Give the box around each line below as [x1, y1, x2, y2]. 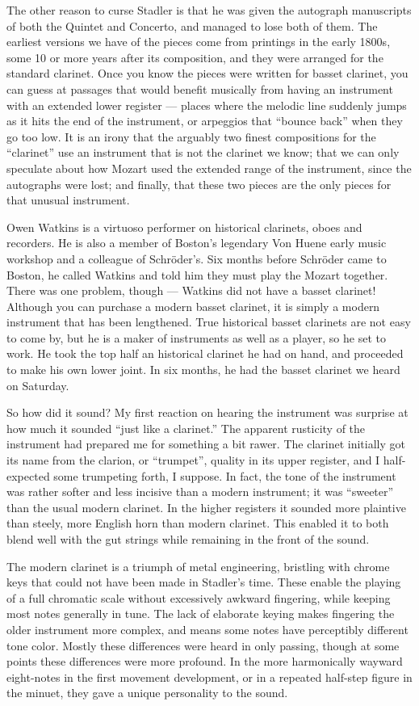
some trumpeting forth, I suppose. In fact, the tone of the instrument [53, 467, 396, 484]
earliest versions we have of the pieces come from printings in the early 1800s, [6, 33, 391, 50]
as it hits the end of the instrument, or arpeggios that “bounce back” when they [6, 112, 403, 129]
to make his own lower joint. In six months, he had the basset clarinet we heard [6, 361, 400, 378]
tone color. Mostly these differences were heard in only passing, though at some [6, 637, 400, 653]
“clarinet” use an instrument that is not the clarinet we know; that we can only [6, 144, 400, 161]
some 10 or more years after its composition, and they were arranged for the [6, 48, 383, 65]
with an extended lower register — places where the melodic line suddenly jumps [6, 96, 407, 113]
